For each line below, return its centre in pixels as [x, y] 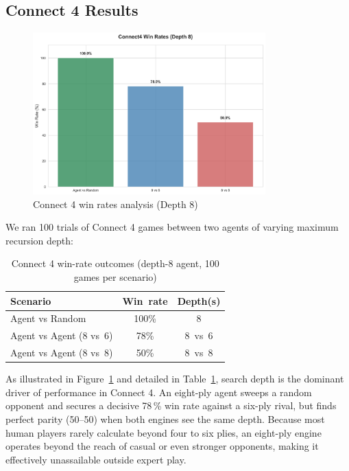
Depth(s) [199, 300]
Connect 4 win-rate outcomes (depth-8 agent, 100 [115, 263]
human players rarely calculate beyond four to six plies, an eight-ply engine [164, 432]
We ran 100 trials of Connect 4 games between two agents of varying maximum [172, 227]
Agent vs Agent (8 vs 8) [62, 353]
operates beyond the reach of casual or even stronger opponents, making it [162, 446]
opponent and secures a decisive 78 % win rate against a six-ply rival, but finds [171, 405]
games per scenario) [115, 277]
